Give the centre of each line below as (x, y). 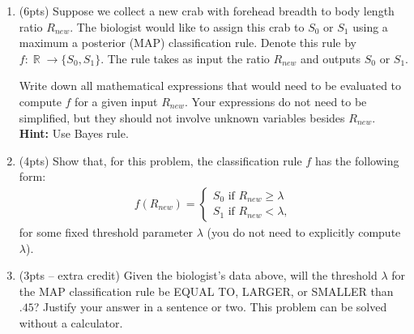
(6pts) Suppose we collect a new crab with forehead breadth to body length (207, 11)
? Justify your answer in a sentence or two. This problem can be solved (210, 307)
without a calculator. (71, 322)
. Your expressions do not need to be (276, 101)
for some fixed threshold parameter (106, 231)
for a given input (116, 101)
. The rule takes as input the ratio (185, 58)
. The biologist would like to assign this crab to (187, 26)
